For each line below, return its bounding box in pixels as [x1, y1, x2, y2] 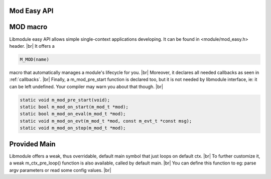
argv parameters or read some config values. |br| [9, 167, 111, 173]
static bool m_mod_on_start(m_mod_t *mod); [20, 104, 129, 110]
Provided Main [9, 140, 56, 148]
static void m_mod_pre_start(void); [20, 97, 110, 103]
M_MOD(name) [20, 56, 50, 62]
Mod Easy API [9, 7, 54, 15]
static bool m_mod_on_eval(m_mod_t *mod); [20, 111, 126, 117]
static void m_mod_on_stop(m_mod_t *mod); [20, 125, 126, 131]
